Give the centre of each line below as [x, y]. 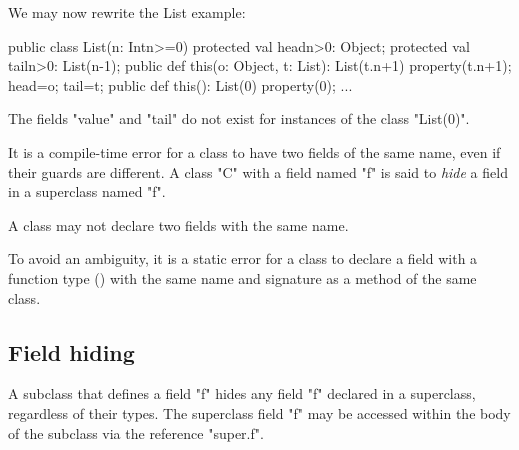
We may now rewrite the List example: [127, 12]
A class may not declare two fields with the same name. [178, 224]
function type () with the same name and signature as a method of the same [242, 277]
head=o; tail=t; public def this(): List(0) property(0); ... [180, 84]
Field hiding [71, 351]
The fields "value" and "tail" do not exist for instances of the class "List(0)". [239, 118]
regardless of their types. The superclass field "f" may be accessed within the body [259, 412]
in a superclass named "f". [87, 191]
